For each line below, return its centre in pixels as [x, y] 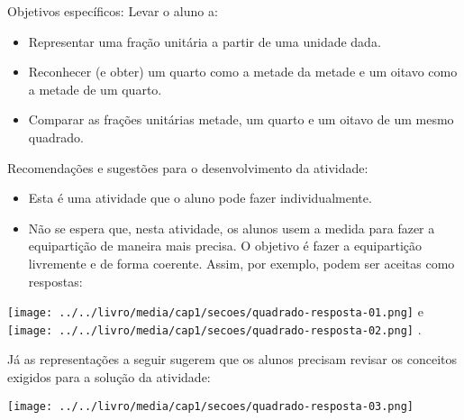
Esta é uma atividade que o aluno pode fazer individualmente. [200, 198]
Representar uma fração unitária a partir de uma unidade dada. [205, 41]
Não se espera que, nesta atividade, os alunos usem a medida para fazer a [232, 228]
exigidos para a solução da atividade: [109, 377]
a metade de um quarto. [95, 89]
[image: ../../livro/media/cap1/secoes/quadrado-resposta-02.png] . [214, 329]
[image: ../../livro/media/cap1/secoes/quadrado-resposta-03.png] [211, 406]
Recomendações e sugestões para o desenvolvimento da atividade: [188, 167]
